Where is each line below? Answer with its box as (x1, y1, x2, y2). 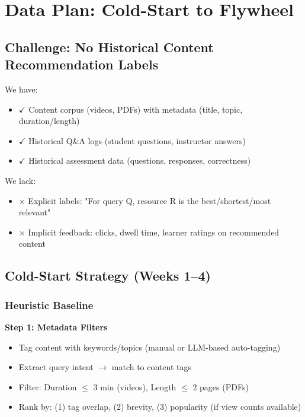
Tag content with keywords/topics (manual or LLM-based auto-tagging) (18, 340, 281, 353)
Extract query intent (18, 361, 94, 373)
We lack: (5, 174, 36, 186)
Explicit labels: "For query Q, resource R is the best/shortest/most (28, 194, 271, 206)
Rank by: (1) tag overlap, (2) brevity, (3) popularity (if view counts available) (18, 400, 301, 413)
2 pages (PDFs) (192, 380, 249, 393)
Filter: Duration (18, 380, 77, 393)
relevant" (18, 206, 51, 218)
